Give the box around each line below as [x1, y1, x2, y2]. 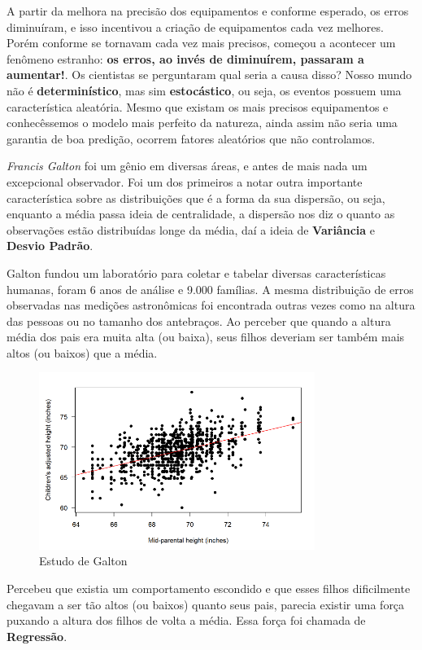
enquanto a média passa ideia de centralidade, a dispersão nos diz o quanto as [7, 205, 395, 222]
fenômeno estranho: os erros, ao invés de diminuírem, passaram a [7, 50, 364, 67]
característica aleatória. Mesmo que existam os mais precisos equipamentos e [7, 98, 389, 115]
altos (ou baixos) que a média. [7, 344, 158, 361]
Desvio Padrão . [7, 237, 94, 254]
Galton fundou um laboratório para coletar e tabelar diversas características [7, 264, 386, 281]
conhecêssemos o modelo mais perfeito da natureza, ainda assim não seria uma [7, 114, 398, 131]
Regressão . [7, 627, 67, 644]
